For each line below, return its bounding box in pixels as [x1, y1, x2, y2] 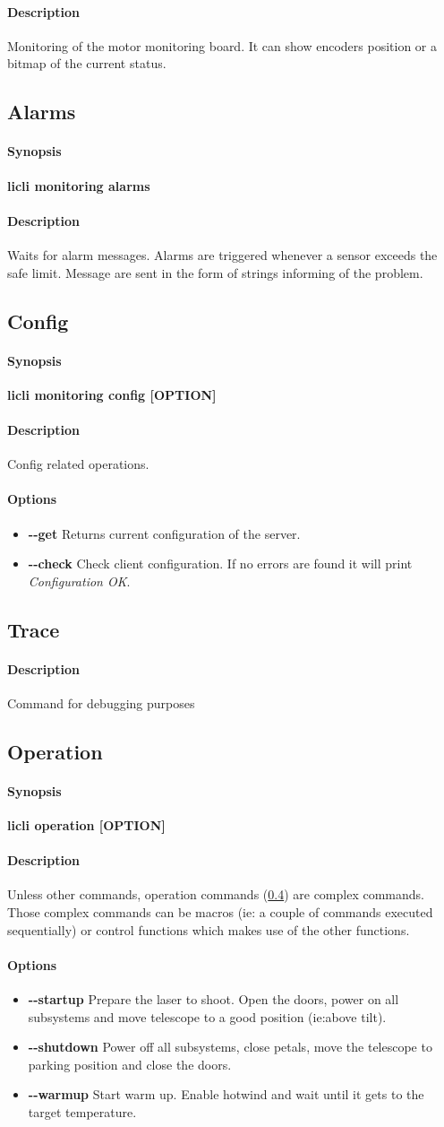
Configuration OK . [28, 571, 131, 590]
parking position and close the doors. [28, 1054, 232, 1073]
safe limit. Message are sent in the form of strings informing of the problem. [7, 263, 423, 282]
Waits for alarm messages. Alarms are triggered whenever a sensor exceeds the [7, 245, 438, 264]
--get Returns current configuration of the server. [28, 524, 301, 542]
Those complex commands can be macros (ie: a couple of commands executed [7, 903, 433, 922]
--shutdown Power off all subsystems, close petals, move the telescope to [28, 1037, 432, 1056]
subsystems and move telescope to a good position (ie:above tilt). [28, 1007, 387, 1026]
